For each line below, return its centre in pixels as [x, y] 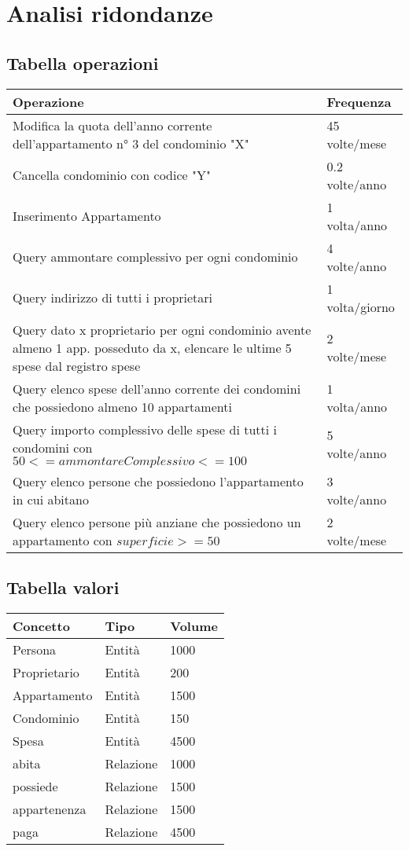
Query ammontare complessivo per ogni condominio [155, 257]
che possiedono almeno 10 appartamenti [122, 406]
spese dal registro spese [77, 365]
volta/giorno [361, 306]
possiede [35, 786]
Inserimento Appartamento [87, 216]
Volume [194, 625]
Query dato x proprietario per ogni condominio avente [162, 329]
